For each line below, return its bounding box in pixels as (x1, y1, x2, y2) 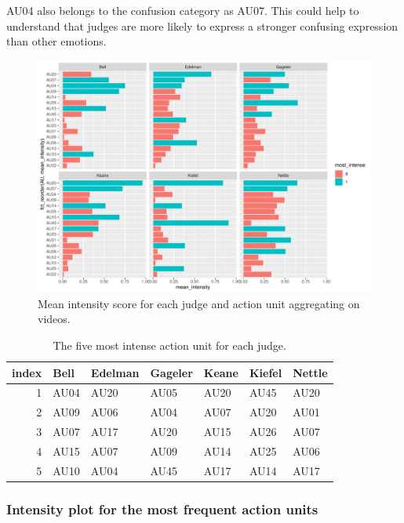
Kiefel (249, 364, 282, 380)
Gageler (150, 364, 193, 380)
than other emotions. (6, 33, 107, 49)
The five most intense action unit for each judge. (53, 337, 286, 354)
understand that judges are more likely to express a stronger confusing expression (6, 17, 399, 34)
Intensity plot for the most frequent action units (6, 499, 318, 518)
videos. (38, 311, 71, 327)
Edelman (90, 364, 140, 380)
